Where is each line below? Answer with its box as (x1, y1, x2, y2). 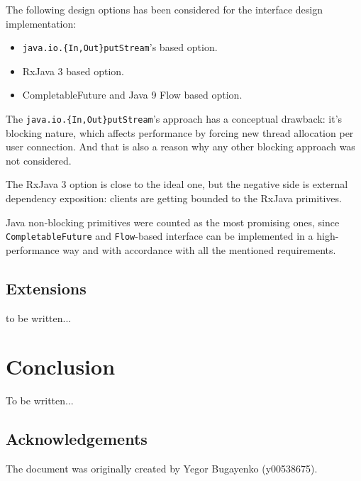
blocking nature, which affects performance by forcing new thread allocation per (6, 125, 354, 140)
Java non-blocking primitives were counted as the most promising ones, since (6, 214, 340, 229)
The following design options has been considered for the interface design (6, 2, 323, 16)
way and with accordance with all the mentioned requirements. (62, 242, 336, 257)
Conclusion (6, 352, 116, 381)
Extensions (6, 277, 87, 299)
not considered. (6, 153, 72, 167)
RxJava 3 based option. (22, 63, 124, 78)
